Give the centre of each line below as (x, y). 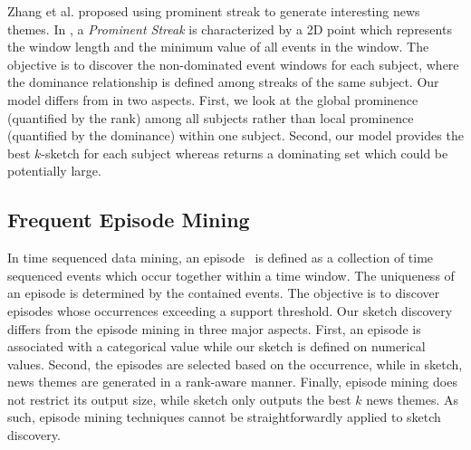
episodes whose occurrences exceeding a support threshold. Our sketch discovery (230, 310)
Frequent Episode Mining (129, 220)
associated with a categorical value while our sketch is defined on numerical (216, 346)
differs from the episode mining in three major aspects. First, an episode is (214, 328)
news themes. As (413, 399)
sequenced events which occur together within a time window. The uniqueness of (231, 275)
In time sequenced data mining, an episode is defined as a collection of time (221, 258)
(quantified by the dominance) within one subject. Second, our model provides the (235, 135)
